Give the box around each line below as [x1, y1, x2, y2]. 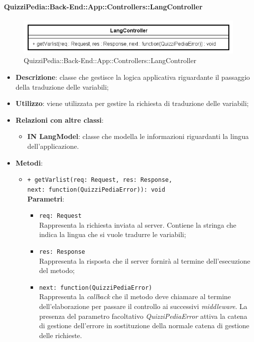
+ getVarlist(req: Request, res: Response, [27, 176, 173, 184]
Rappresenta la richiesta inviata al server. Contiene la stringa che [39, 219, 237, 230]
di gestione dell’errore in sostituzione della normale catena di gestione [39, 320, 250, 331]
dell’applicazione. [27, 141, 79, 151]
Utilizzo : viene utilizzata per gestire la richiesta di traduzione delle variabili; [15, 98, 249, 108]
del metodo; [39, 265, 75, 275]
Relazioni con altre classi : [15, 114, 104, 125]
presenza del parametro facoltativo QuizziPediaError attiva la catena [39, 310, 248, 321]
